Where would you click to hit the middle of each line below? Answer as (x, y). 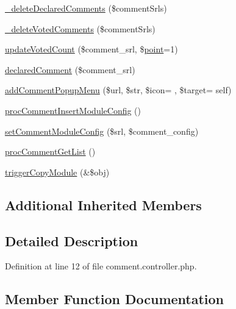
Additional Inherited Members (103, 204)
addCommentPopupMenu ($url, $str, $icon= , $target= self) (118, 90)
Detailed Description (72, 240)
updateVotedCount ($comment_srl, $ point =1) (91, 49)
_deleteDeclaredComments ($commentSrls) (86, 8)
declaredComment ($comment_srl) (70, 69)
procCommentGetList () (50, 151)
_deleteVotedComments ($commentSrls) (80, 28)
